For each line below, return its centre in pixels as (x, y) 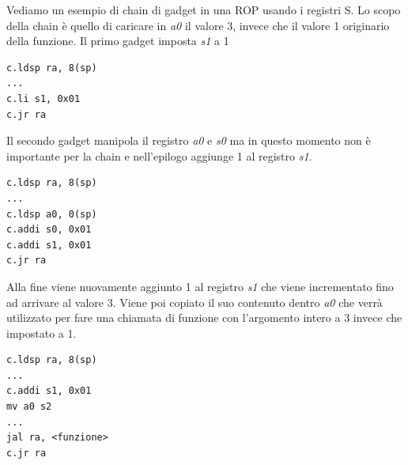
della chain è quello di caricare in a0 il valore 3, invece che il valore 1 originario (198, 25)
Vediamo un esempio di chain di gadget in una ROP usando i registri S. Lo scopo (204, 9)
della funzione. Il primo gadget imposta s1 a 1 (118, 41)
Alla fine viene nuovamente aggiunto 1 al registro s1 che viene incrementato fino (200, 286)
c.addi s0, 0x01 (49, 230)
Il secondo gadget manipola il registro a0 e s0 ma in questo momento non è (189, 140)
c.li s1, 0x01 (43, 98)
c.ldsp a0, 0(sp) (52, 214)
